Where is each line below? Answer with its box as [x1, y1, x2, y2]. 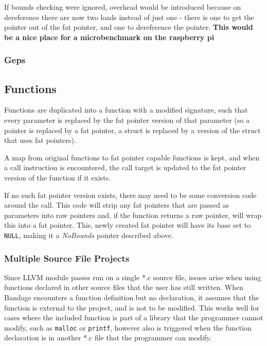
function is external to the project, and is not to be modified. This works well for [4, 302, 259, 313]
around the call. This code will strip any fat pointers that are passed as [4, 199, 229, 210]
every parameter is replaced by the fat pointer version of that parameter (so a [4, 115, 250, 125]
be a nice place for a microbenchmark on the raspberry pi [4, 31, 215, 42]
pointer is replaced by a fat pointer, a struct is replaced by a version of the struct [4, 124, 261, 135]
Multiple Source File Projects [4, 251, 130, 264]
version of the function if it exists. [4, 172, 111, 183]
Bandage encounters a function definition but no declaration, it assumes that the [4, 292, 259, 303]
